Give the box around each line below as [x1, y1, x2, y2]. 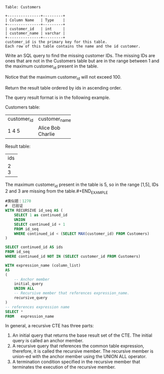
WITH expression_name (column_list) [5, 263, 81, 268]
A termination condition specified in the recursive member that [12, 359, 140, 365]
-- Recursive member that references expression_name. [14, 291, 130, 296]
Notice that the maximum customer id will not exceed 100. [5, 74, 122, 81]
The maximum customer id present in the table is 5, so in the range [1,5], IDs [5, 182, 159, 188]
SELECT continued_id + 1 [14, 222, 65, 227]
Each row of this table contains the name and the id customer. [5, 44, 141, 49]
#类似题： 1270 [5, 199, 31, 204]
